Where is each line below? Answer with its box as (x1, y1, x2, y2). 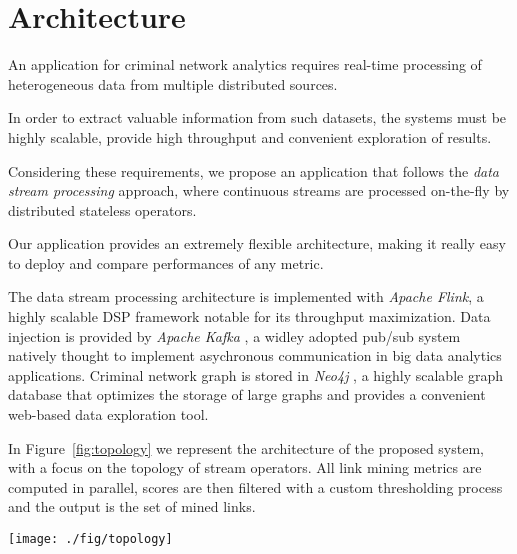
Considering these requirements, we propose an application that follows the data (8, 160, 499, 181)
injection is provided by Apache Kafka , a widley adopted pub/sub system (8, 325, 461, 346)
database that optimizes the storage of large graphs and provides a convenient (8, 384, 486, 405)
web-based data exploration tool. (8, 404, 209, 425)
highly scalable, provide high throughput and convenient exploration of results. (8, 126, 492, 147)
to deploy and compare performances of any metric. (8, 252, 324, 273)
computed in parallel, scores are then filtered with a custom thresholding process (8, 476, 503, 497)
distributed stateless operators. (8, 199, 197, 220)
